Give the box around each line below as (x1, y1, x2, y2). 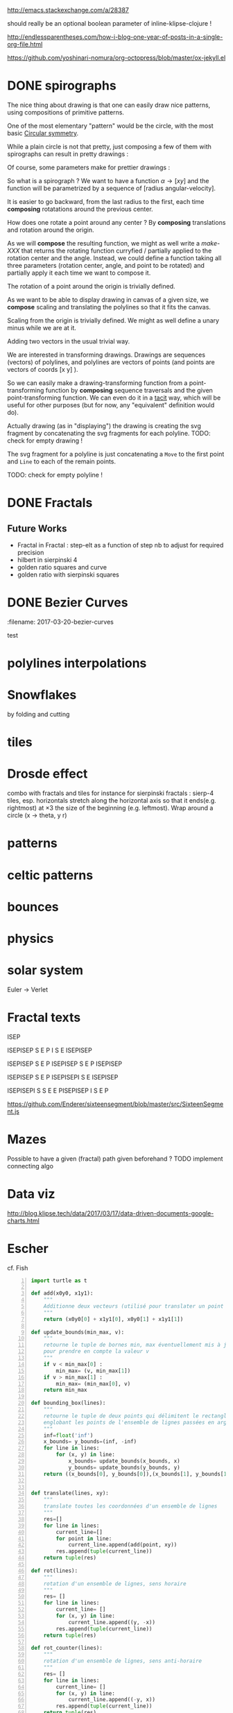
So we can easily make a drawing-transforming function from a (7, 378, 188, 387)
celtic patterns (7, 867, 94, 883)
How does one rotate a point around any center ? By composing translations (7, 218, 226, 226)
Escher (7, 1241, 49, 1256)
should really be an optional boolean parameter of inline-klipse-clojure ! (7, 19, 212, 27)
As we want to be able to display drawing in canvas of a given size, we (7, 295, 209, 304)
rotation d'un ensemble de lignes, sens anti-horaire (43, 1657, 202, 1664)
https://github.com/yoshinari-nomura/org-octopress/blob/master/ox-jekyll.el (7, 53, 226, 62)
